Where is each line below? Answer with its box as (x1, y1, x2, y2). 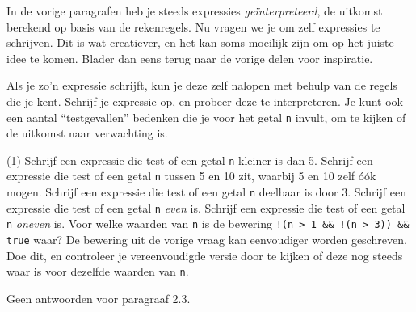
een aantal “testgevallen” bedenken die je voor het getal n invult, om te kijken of (6, 108, 406, 125)
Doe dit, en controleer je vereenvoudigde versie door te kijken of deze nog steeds (6, 247, 403, 264)
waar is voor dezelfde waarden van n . (6, 263, 189, 280)
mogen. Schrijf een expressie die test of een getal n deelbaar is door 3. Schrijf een (6, 183, 406, 200)
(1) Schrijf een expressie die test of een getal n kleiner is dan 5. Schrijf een (6, 151, 373, 168)
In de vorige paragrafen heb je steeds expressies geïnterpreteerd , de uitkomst (6, 2, 383, 19)
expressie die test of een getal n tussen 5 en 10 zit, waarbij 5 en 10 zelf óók (6, 167, 376, 184)
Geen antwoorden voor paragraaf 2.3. (6, 290, 191, 306)
